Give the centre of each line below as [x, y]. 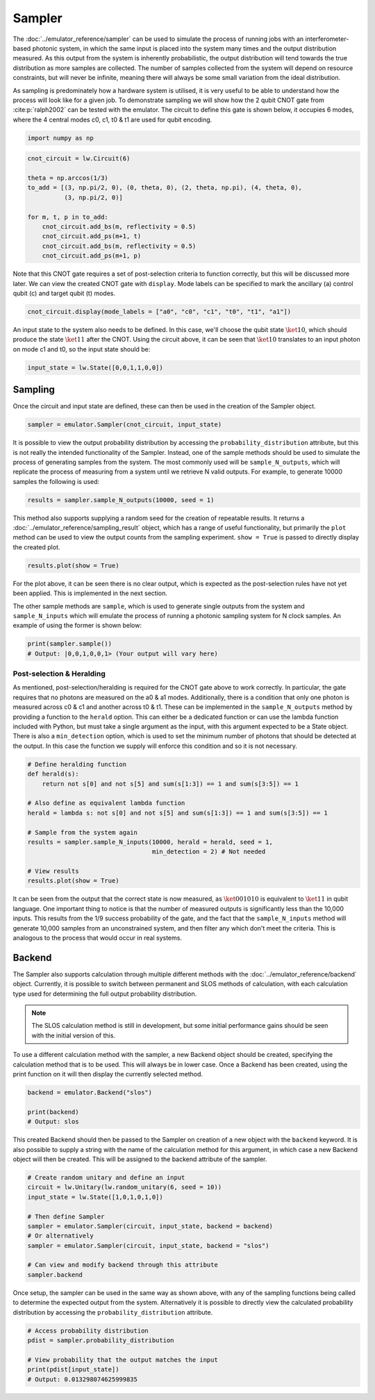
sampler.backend [55, 1275]
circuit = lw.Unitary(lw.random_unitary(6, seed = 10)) [125, 1187]
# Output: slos [53, 1122]
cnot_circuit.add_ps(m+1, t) [92, 236]
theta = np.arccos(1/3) [68, 178]
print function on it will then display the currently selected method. [108, 1074]
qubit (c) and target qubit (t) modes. [64, 293]
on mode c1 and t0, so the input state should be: [82, 349]
